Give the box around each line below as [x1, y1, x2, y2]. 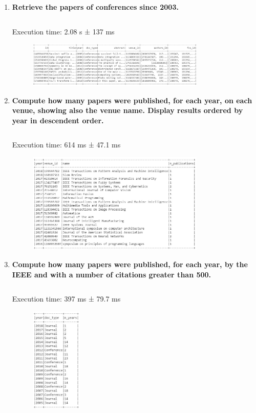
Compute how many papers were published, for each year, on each [12, 95, 252, 105]
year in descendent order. [12, 115, 104, 125]
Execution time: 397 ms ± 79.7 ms [12, 293, 121, 304]
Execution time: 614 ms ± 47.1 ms [12, 139, 121, 150]
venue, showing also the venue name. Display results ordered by [12, 105, 243, 116]
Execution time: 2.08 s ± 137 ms [12, 26, 115, 36]
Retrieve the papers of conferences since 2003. [12, 2, 179, 12]
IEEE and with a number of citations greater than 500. [12, 269, 211, 279]
